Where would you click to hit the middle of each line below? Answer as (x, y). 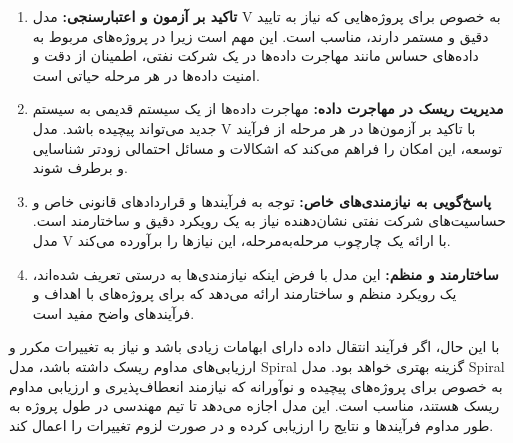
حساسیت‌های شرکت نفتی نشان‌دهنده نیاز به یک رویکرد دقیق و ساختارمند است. (269, 220)
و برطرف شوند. (80, 167)
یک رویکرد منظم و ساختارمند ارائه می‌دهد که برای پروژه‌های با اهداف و (244, 293)
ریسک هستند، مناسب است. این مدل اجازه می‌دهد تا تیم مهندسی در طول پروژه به (254, 405)
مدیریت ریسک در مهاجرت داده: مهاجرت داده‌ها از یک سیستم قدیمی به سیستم (268, 108)
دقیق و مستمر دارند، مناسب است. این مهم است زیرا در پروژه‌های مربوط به (260, 35)
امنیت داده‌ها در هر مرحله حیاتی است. (146, 74)
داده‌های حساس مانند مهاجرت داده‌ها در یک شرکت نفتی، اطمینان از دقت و (255, 55)
